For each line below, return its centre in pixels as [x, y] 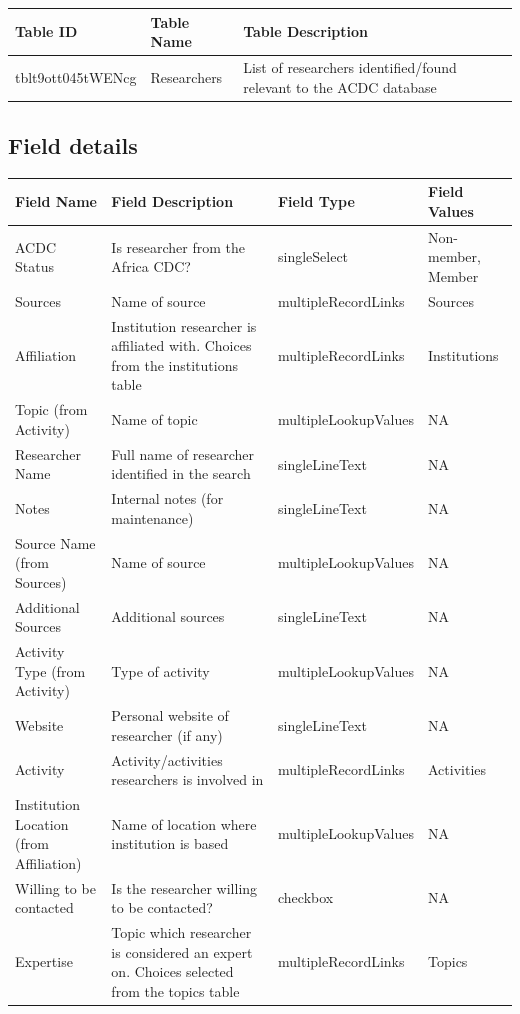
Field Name [56, 201]
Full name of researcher [183, 453]
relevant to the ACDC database [340, 86]
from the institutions [174, 364]
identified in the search [181, 473]
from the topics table [175, 990]
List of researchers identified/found [350, 66]
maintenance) [152, 517]
